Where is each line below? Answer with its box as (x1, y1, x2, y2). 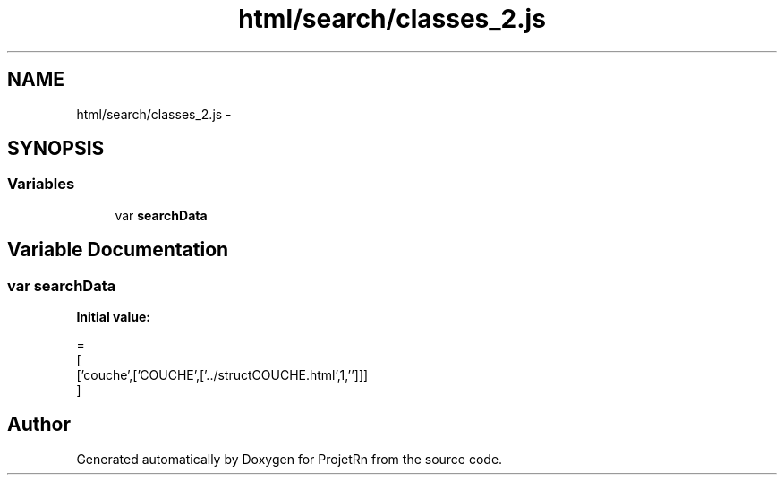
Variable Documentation (7, 238, 229, 262)
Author (7, 413, 71, 436)
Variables (7, 175, 75, 194)
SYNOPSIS (7, 137, 105, 160)
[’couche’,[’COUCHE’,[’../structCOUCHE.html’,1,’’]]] (76, 367, 369, 383)
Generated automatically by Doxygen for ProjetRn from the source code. (76, 451, 503, 467)
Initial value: (76, 309, 150, 325)
